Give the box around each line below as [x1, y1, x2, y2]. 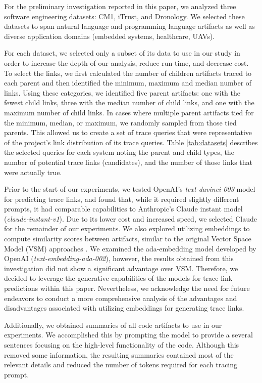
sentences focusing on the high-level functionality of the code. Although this [4, 339, 239, 350]
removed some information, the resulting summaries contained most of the [4, 349, 234, 360]
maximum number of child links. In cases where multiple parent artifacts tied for [4, 107, 254, 117]
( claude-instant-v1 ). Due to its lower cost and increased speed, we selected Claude [4, 213, 257, 224]
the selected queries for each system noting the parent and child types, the [4, 147, 234, 157]
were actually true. [4, 166, 62, 177]
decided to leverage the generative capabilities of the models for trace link [4, 273, 233, 283]
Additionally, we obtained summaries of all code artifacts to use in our [4, 319, 222, 330]
